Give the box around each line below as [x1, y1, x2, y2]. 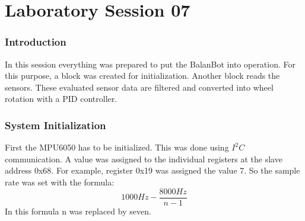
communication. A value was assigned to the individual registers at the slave [5, 152, 282, 165]
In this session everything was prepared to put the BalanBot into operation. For [5, 57, 296, 70]
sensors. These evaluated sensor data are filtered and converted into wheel [5, 81, 274, 93]
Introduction [5, 34, 66, 49]
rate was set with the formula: [5, 175, 115, 188]
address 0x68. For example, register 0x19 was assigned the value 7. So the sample [5, 164, 300, 177]
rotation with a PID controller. [5, 92, 117, 105]
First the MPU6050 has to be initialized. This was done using [5, 141, 229, 153]
